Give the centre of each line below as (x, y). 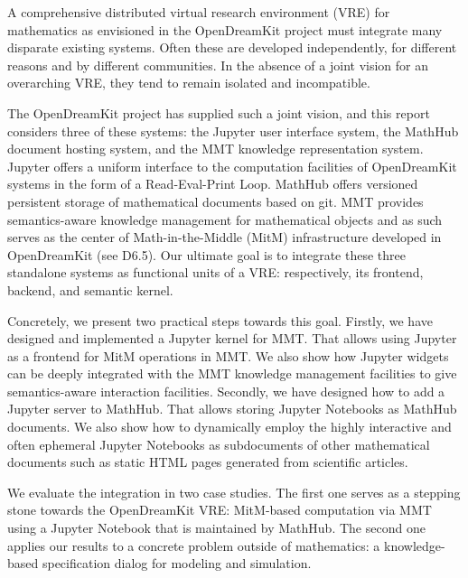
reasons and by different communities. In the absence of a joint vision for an (218, 65)
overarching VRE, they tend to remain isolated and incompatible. (189, 83)
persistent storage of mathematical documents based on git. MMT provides (215, 201)
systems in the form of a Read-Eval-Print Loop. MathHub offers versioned (213, 184)
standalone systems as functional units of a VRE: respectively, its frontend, (215, 272)
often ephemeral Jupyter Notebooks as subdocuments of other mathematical (219, 444)
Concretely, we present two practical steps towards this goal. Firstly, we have (220, 320)
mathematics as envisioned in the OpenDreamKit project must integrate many (225, 29)
